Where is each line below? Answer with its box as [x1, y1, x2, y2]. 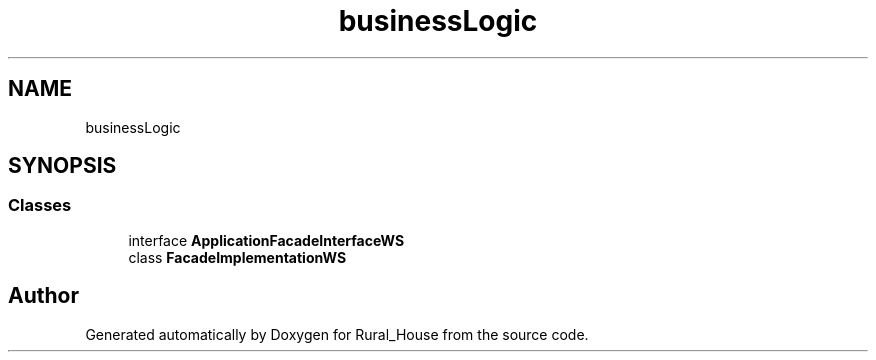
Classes [8, 195, 72, 216]
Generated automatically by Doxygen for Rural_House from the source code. [85, 325, 589, 343]
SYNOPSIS [8, 153, 117, 179]
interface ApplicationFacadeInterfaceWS [128, 231, 405, 249]
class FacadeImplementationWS [128, 248, 347, 266]
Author [8, 283, 79, 309]
